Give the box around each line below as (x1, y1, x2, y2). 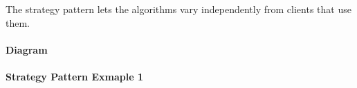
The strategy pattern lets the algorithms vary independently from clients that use (6, 2, 351, 16)
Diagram (6, 42, 48, 56)
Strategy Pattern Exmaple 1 (6, 69, 143, 83)
